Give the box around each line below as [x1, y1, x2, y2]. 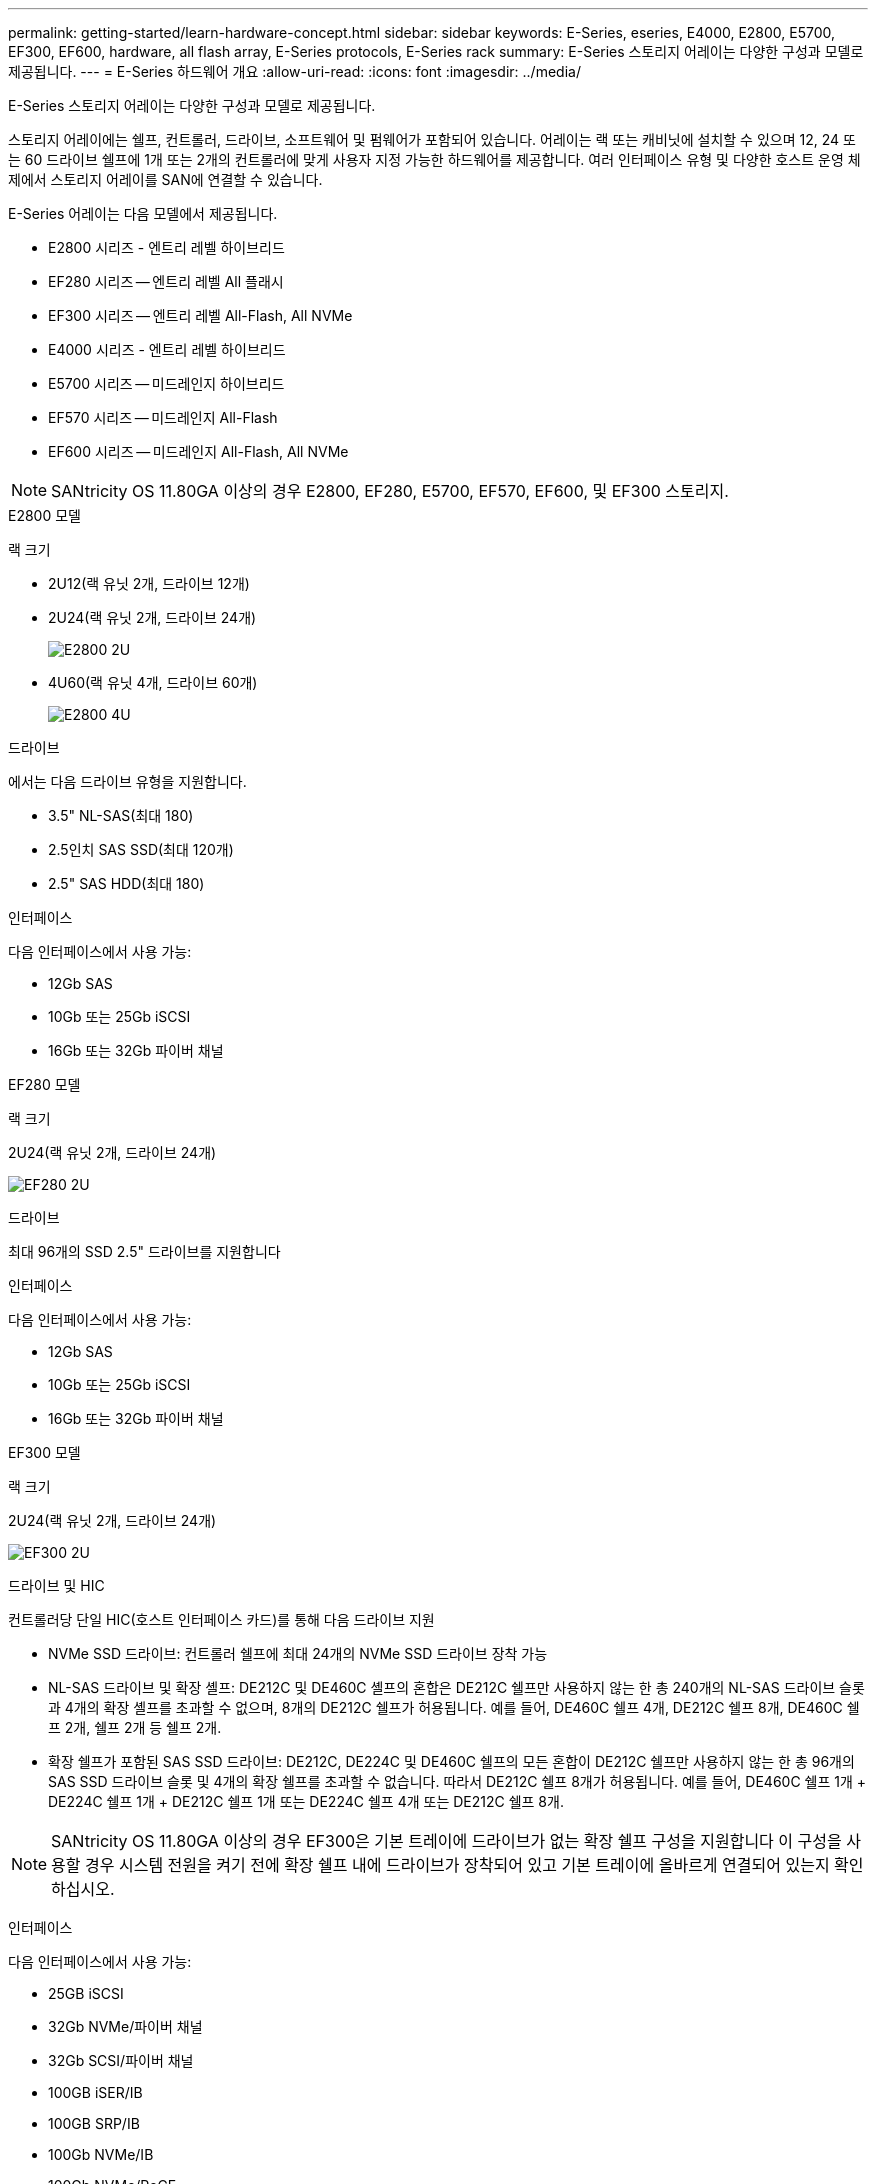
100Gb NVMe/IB [48, 2146, 154, 2163]
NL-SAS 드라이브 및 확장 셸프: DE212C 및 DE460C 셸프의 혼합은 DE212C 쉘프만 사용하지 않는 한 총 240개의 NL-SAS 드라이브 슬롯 [48, 1679, 865, 1696]
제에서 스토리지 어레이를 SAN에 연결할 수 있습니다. [8, 171, 323, 188]
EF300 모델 [8, 1444, 81, 1461]
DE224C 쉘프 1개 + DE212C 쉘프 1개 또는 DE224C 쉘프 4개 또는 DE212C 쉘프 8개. [48, 1793, 564, 1810]
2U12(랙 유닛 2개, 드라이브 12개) [48, 575, 250, 592]
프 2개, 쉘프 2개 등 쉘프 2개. [48, 1719, 222, 1736]
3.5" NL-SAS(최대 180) [48, 807, 194, 824]
